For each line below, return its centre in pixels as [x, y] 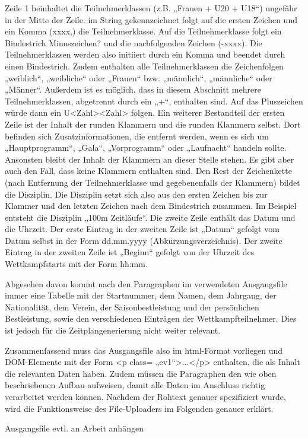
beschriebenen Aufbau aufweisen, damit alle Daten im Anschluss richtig [135, 385]
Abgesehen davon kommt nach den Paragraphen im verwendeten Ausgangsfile [146, 283]
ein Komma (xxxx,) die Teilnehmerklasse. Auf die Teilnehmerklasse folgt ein [143, 31]
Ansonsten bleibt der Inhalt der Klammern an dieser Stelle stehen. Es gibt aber [150, 159]
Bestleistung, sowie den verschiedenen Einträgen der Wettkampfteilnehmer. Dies [151, 318]
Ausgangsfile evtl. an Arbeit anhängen [74, 428]
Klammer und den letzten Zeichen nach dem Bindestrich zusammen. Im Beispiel [151, 206]
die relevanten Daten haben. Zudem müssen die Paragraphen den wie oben [141, 373]
